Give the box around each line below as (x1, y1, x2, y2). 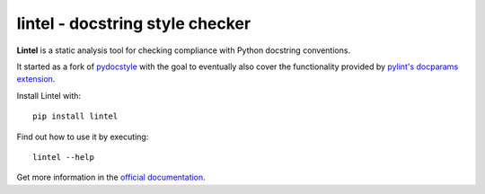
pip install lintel (32, 111, 119, 121)
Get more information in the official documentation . (16, 172, 206, 183)
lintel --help (32, 152, 94, 162)
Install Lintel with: (16, 90, 81, 101)
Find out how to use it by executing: (16, 131, 149, 142)
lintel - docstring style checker (16, 13, 251, 33)
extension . (16, 74, 56, 84)
